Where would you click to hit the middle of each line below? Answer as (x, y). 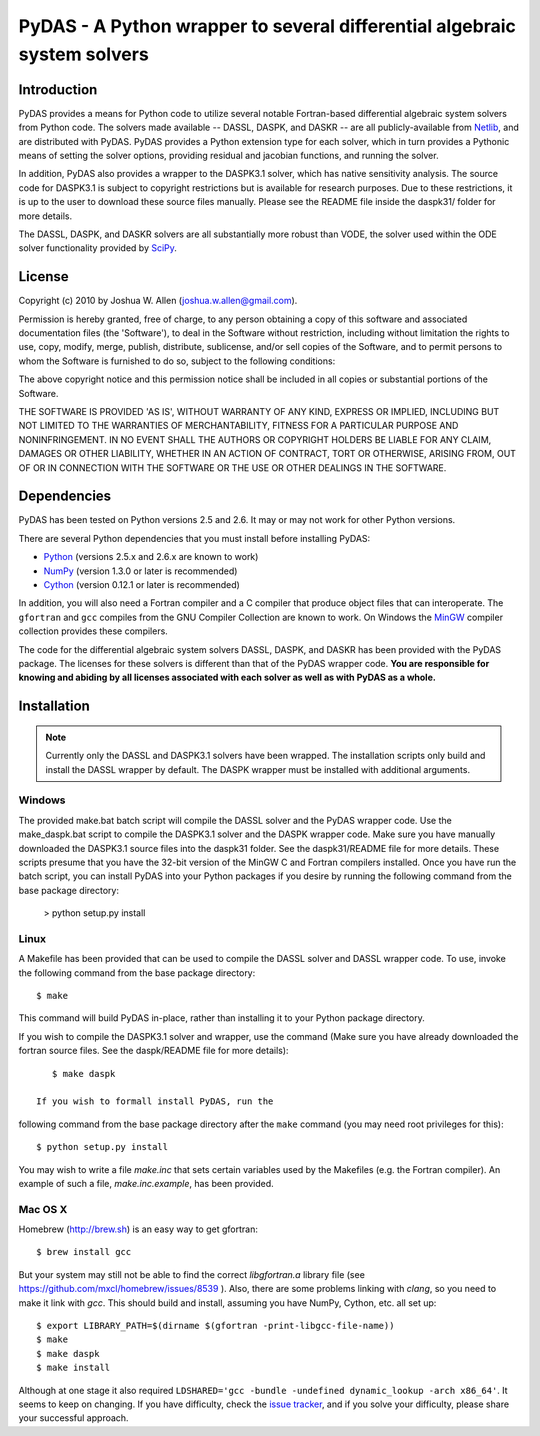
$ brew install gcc (84, 1252)
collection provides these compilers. (93, 631)
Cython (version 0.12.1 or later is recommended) (141, 585)
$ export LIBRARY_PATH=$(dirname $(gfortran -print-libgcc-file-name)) (215, 1325)
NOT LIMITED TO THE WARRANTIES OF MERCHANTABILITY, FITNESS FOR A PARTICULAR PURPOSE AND (238, 426)
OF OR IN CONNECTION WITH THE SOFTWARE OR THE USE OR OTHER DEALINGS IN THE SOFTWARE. (232, 467)
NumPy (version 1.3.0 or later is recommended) (140, 571)
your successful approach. (73, 1418)
